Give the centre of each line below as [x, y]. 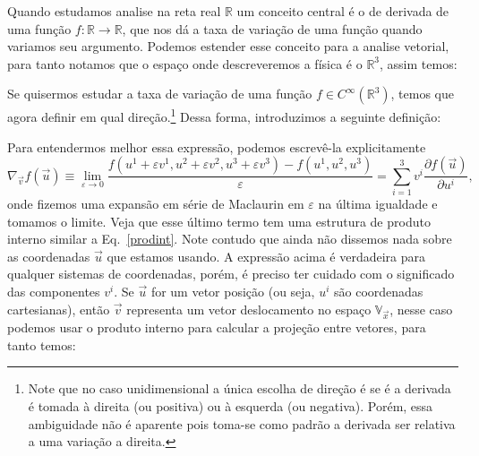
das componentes [54, 291]
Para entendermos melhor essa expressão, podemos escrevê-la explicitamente [217, 146]
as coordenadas [49, 256]
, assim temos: [419, 63]
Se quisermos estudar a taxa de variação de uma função [160, 94]
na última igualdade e [378, 203]
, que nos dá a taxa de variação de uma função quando [272, 28]
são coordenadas [379, 291]
